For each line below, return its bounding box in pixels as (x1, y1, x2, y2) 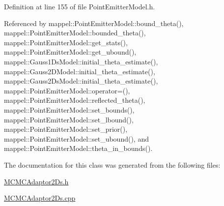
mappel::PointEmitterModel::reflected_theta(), (4, 95, 145, 105)
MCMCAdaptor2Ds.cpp (4, 193, 76, 203)
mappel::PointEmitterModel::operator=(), (4, 85, 130, 95)
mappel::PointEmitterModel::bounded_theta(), (4, 28, 146, 38)
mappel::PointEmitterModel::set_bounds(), (4, 104, 135, 115)
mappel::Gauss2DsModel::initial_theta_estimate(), (4, 76, 158, 86)
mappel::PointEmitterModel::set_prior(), (4, 124, 128, 134)
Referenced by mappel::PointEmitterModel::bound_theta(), (4, 18, 184, 28)
